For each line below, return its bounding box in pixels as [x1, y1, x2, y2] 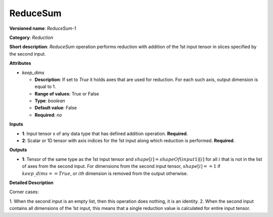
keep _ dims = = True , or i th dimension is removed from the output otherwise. [22, 170, 188, 177]
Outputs [9, 147, 27, 153]
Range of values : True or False [34, 91, 100, 97]
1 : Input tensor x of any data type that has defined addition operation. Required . [22, 131, 188, 137]
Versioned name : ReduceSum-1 [9, 25, 76, 31]
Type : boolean [34, 98, 65, 104]
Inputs [9, 121, 24, 127]
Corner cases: [9, 189, 39, 195]
